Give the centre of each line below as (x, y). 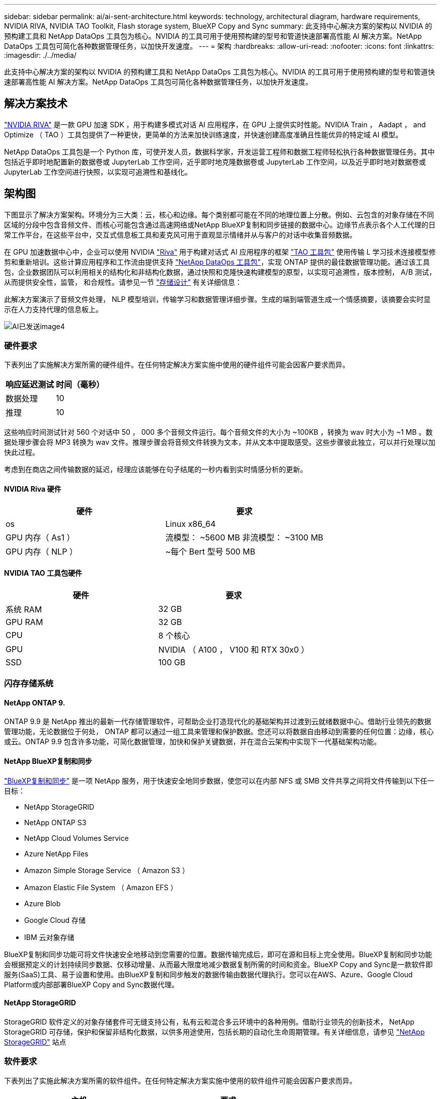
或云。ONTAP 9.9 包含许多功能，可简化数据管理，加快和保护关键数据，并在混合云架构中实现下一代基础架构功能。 (193, 742)
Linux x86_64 (191, 524)
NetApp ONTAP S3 (55, 822)
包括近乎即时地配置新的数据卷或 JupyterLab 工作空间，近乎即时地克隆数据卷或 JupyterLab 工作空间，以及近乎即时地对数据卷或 (215, 162)
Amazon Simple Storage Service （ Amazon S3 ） (107, 870)
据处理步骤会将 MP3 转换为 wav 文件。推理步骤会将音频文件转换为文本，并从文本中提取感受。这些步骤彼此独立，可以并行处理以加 (220, 442)
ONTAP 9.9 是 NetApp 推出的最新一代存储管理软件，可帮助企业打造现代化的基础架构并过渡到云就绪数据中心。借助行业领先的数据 (218, 722)
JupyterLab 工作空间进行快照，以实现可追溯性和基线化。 (98, 172)
